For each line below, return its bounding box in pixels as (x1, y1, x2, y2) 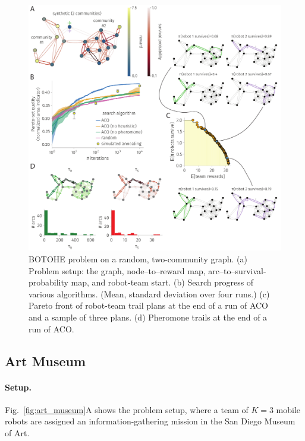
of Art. (5, 426, 30, 439)
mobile (276, 403, 301, 415)
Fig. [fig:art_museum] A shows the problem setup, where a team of (5, 403, 249, 415)
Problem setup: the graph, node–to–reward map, (29, 264, 206, 277)
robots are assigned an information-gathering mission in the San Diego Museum (5, 415, 295, 427)
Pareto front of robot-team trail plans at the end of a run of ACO (29, 299, 268, 312)
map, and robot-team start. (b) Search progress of (71, 276, 254, 288)
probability (29, 276, 68, 288)
